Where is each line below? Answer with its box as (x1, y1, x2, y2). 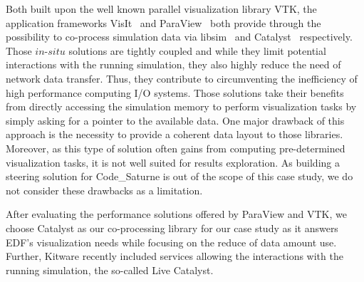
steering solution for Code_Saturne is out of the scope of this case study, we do (6, 169, 353, 184)
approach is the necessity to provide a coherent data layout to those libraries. (6, 127, 343, 142)
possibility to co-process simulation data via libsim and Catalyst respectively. (6, 29, 353, 44)
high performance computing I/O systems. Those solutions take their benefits (6, 85, 344, 100)
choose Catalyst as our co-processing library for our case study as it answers (6, 220, 338, 235)
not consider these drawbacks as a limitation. (6, 182, 203, 197)
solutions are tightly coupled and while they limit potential (68, 43, 326, 58)
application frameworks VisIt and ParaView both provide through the (6, 15, 321, 30)
